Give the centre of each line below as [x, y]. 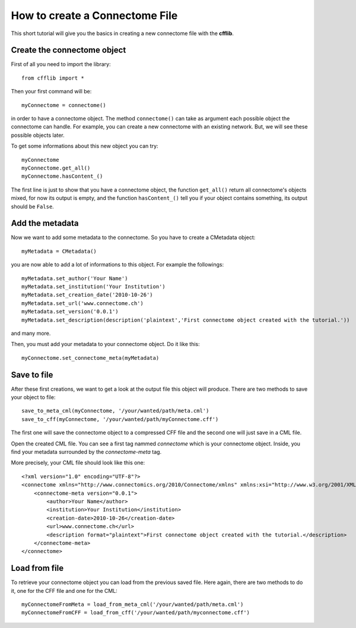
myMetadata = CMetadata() [59, 251]
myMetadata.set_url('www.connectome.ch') [82, 303]
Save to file [32, 375]
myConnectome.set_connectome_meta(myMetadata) [90, 358]
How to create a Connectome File [94, 15]
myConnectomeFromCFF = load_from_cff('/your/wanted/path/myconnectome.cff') [136, 613]
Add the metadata [45, 223]
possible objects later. [38, 135]
